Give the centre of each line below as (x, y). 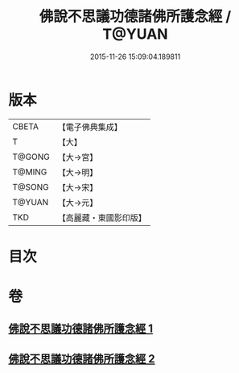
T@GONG (31, 157)
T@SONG (31, 186)
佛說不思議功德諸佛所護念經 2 (82, 359)
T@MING (30, 172)
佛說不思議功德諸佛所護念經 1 (81, 329)
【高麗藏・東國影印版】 (102, 217)
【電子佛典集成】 (90, 127)
